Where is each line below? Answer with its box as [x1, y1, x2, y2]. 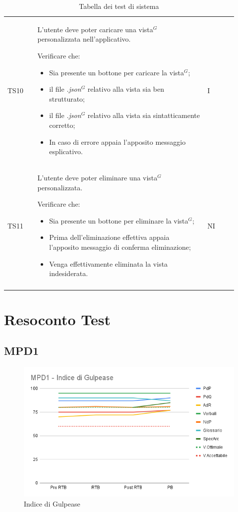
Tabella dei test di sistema [79, 1, 159, 11]
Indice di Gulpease [24, 498, 80, 509]
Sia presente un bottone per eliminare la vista [49, 215, 188, 226]
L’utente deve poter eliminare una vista [37, 172, 158, 183]
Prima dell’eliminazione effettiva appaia [49, 232, 170, 242]
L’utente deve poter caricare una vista [37, 24, 153, 34]
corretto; [49, 120, 75, 130]
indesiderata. [49, 268, 88, 279]
